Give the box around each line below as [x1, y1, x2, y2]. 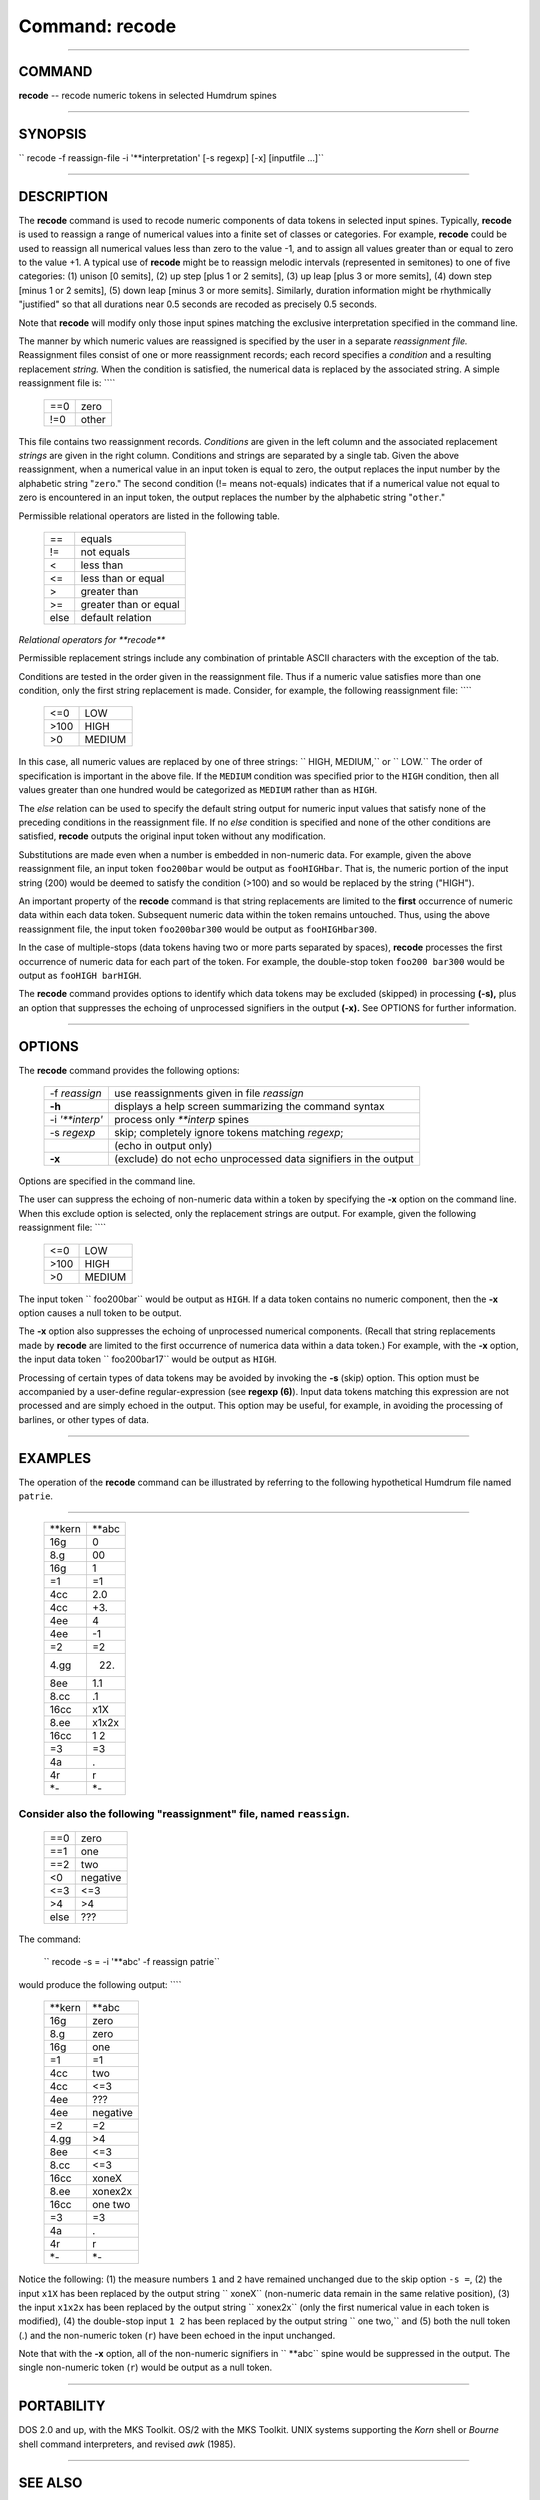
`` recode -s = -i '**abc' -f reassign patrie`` [43, 1956, 220, 1968]
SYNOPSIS [18, 125, 87, 142]
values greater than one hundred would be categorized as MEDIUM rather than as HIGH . [18, 784, 378, 796]
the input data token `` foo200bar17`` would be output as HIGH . [18, 1353, 277, 1365]
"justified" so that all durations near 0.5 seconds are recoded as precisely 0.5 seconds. [18, 298, 377, 310]
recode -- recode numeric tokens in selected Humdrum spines [18, 90, 277, 102]
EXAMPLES [18, 1450, 92, 1467]
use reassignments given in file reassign [114, 1086, 304, 1100]
